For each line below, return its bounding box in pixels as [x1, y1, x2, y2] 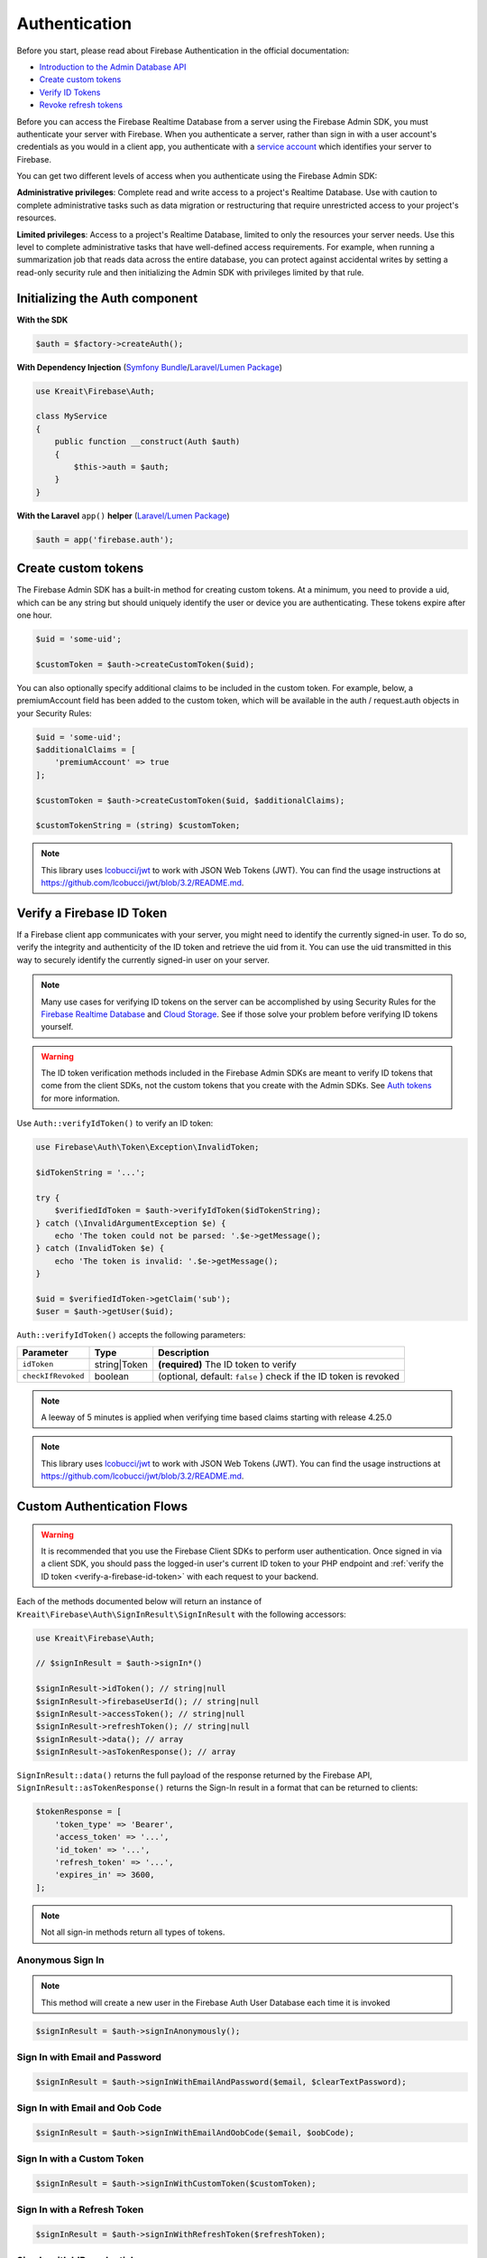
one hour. [16, 610, 53, 620]
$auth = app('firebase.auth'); [35, 534, 175, 545]
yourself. [41, 1022, 74, 1032]
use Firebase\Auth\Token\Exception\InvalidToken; [35, 1143, 260, 1152]
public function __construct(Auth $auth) [54, 436, 241, 447]
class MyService [35, 411, 108, 422]
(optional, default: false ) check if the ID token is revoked [158, 1369, 400, 1382]
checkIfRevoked [22, 1371, 85, 1381]
